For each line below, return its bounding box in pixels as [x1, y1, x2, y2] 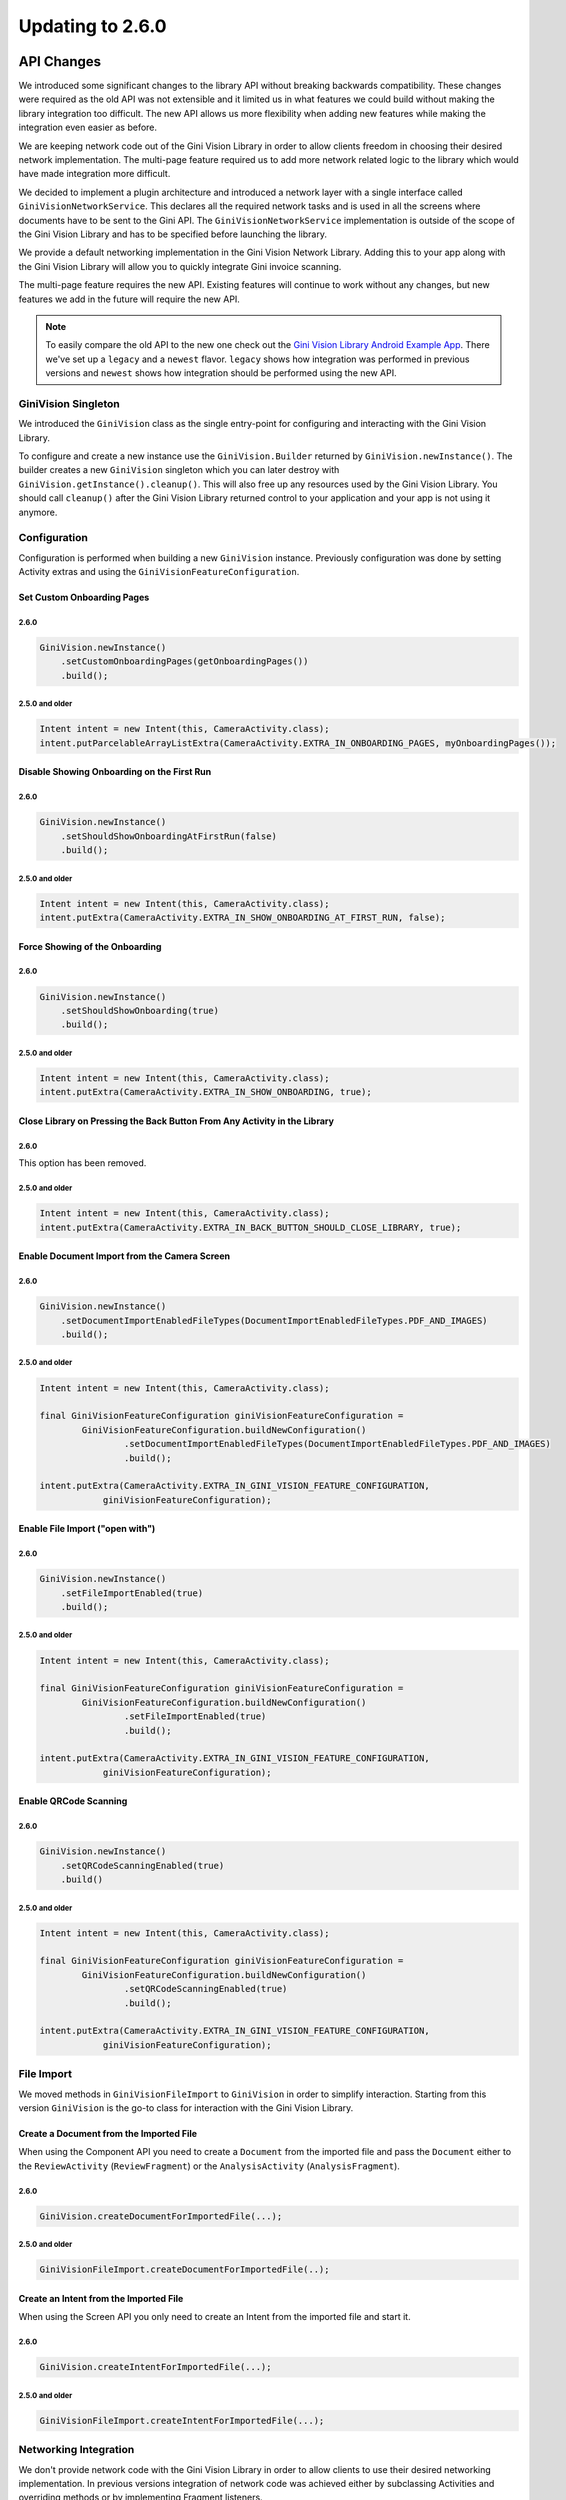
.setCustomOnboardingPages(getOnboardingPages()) [60, 656, 309, 667]
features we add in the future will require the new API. [18, 293, 240, 305]
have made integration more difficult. [18, 168, 171, 180]
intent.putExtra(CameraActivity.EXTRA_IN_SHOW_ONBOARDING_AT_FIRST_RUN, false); [39, 912, 446, 924]
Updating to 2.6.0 [18, 15, 167, 37]
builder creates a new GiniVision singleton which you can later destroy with [18, 464, 340, 476]
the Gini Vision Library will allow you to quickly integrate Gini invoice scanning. [18, 260, 342, 272]
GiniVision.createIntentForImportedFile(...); [39, 2361, 272, 2373]
